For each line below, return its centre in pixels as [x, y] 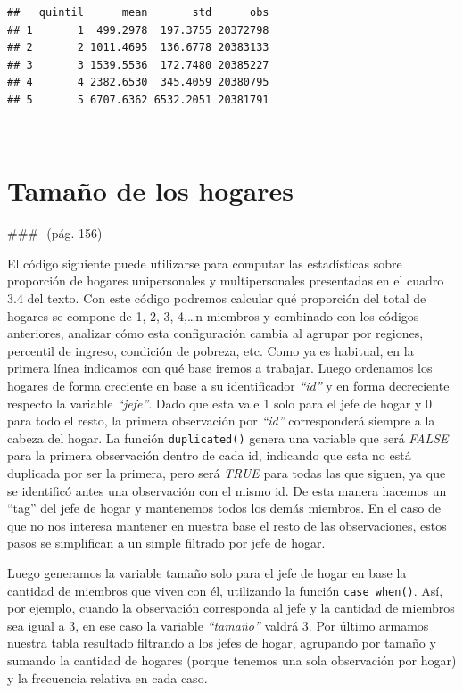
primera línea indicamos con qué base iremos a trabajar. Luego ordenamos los [220, 368]
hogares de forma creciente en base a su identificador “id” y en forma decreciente [228, 386]
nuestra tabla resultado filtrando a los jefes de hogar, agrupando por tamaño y [222, 643]
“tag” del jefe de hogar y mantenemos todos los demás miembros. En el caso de [224, 508]
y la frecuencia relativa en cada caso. [107, 677]
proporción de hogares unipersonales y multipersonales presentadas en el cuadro [226, 280]
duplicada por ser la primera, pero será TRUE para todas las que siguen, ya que [227, 473]
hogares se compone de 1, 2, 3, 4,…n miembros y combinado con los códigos [213, 315]
